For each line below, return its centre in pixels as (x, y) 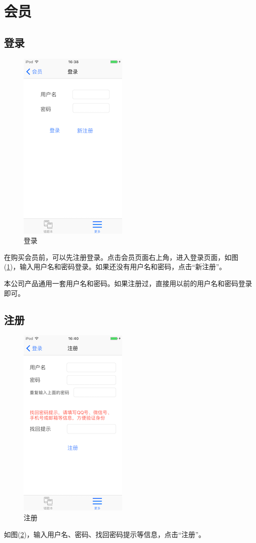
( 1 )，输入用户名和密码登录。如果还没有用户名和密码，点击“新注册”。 (115, 267)
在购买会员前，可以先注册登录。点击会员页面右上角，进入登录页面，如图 (121, 257)
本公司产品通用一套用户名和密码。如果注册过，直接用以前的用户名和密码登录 (128, 283)
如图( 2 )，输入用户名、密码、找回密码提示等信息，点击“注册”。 (105, 534)
